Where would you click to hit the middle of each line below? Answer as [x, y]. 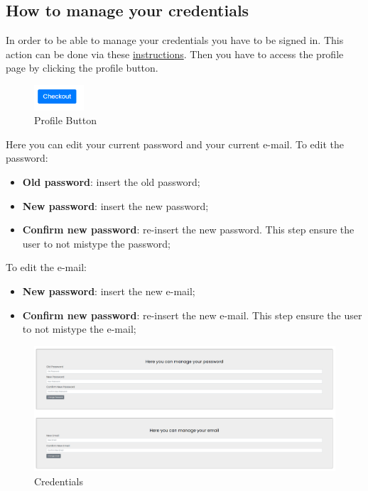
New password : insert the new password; [115, 205]
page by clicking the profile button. [82, 68]
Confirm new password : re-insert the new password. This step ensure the [188, 230]
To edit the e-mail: [46, 267]
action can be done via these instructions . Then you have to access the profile [175, 54]
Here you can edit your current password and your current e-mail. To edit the [175, 144]
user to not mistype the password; [96, 243]
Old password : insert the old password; [111, 182]
